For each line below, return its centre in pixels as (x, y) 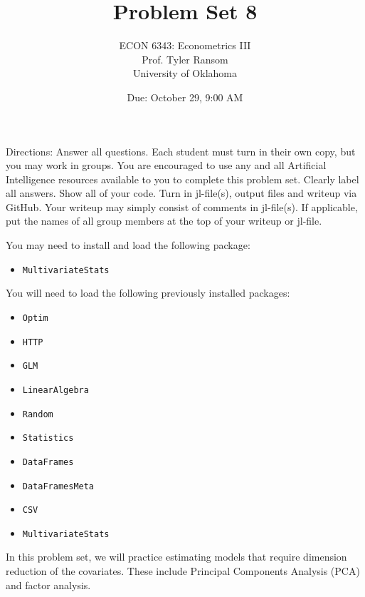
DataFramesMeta (58, 486)
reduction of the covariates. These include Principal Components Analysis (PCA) (183, 571)
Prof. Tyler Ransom (185, 59)
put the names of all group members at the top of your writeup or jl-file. (164, 221)
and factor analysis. (48, 585)
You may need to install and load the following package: (128, 245)
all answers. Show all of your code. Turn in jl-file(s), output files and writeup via (181, 193)
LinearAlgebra (55, 390)
